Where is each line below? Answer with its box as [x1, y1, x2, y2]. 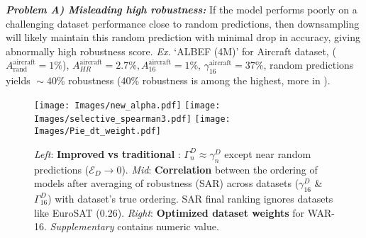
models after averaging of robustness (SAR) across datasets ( [34, 176, 299, 191]
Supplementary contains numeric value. [50, 219, 219, 234]
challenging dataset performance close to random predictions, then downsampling [6, 16, 360, 30]
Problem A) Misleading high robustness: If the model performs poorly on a [6, 2, 357, 16]
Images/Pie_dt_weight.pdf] [34, 126, 161, 137]
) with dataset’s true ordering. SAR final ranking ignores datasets [48, 191, 333, 205]
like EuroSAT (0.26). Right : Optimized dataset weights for [34, 205, 304, 220]
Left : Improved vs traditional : [34, 146, 181, 161]
